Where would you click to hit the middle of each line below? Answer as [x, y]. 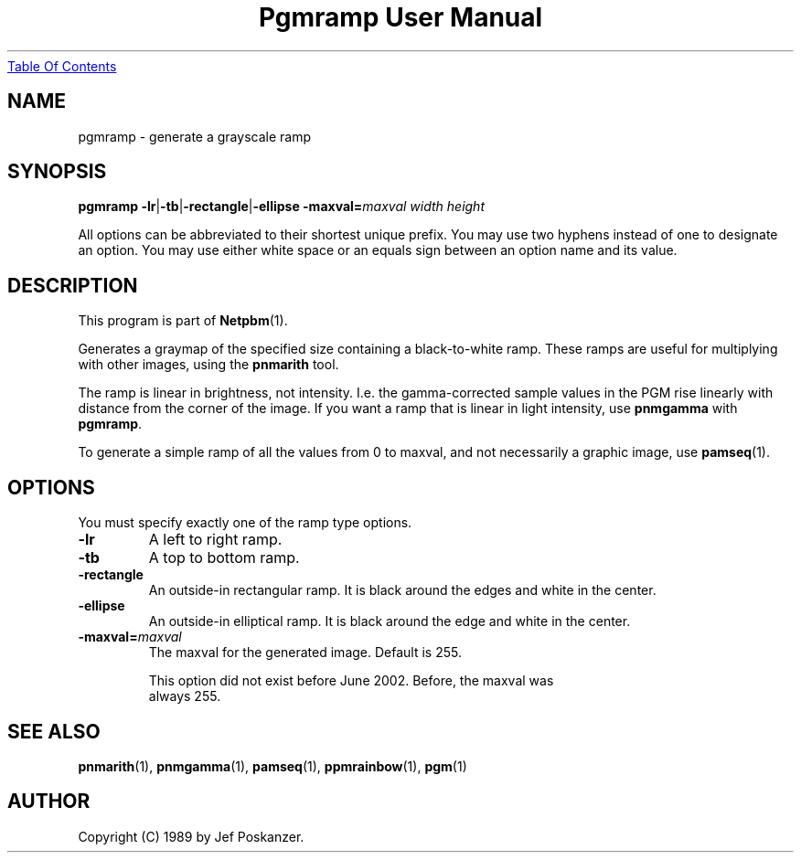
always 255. [185, 696]
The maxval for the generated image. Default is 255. [305, 653]
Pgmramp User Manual [400, 17]
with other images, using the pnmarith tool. [208, 365]
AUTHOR [49, 802]
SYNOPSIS [57, 172]
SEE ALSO [54, 731]
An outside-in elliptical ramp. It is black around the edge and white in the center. [390, 621]
